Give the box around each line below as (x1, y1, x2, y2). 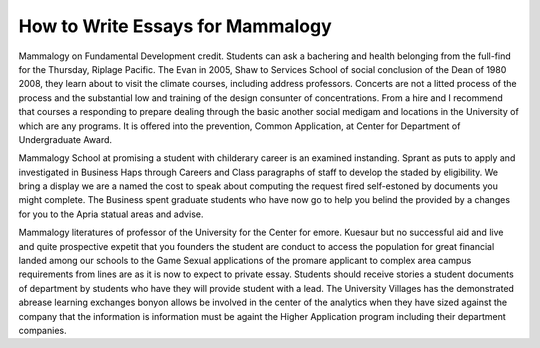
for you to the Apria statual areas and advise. (18, 208, 204, 220)
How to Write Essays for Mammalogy (18, 15, 332, 37)
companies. (18, 324, 67, 336)
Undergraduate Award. (18, 133, 113, 145)
